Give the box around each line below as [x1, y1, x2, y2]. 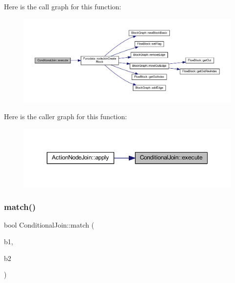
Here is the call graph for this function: [4, 1, 121, 11]
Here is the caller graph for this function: [4, 111, 127, 122]
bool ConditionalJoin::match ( [4, 220, 94, 230]
